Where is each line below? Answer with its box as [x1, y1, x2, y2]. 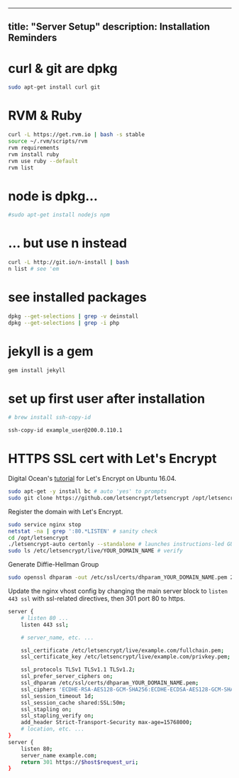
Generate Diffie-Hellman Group [8, 560, 99, 569]
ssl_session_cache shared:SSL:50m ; [21, 699, 126, 706]
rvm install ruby [8, 150, 60, 158]
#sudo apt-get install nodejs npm [8, 211, 111, 218]
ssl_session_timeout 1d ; [21, 692, 94, 699]
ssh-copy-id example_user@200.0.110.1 [8, 427, 123, 434]
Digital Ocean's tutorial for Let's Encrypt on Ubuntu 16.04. [8, 474, 177, 483]
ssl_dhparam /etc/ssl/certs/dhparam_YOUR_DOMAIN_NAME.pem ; [21, 679, 199, 687]
